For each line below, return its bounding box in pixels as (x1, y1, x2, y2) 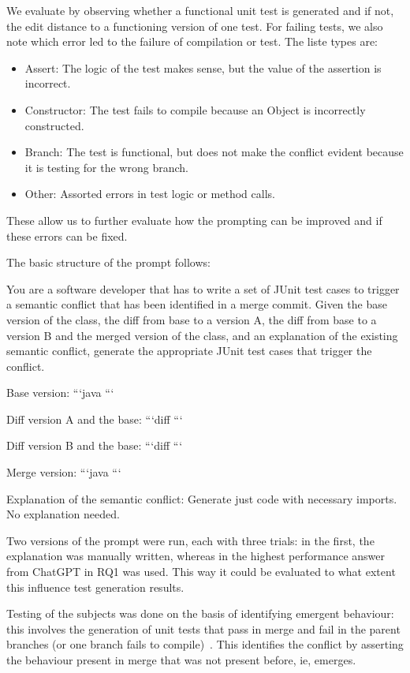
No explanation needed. (6, 506, 120, 522)
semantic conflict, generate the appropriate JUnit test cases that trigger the (6, 342, 372, 359)
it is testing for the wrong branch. (24, 159, 188, 175)
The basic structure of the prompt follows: (6, 254, 211, 271)
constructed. (24, 117, 84, 133)
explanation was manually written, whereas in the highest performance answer (6, 548, 386, 564)
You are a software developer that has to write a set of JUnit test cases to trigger (6, 280, 400, 297)
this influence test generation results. (6, 578, 184, 595)
